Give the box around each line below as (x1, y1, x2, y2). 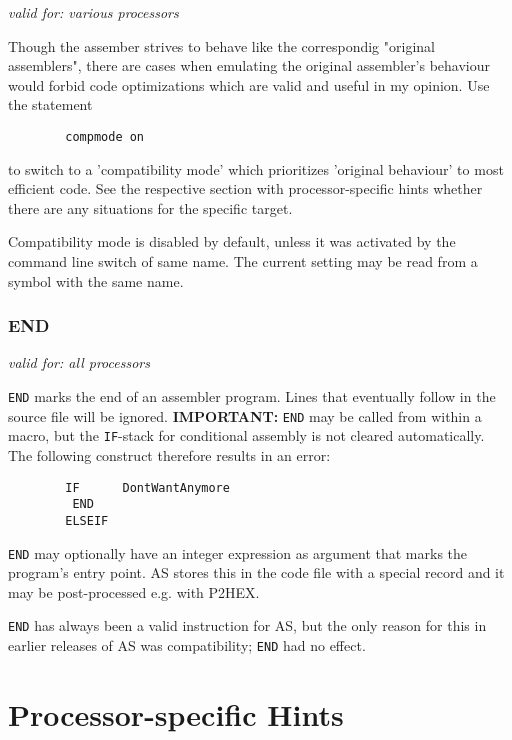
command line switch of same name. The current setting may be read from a (8, 251, 478, 271)
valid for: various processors (8, 2, 179, 22)
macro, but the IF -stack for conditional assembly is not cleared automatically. (8, 425, 485, 446)
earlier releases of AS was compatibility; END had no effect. (8, 635, 366, 656)
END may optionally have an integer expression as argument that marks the (8, 542, 468, 563)
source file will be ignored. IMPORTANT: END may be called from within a (8, 405, 482, 426)
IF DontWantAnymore (65, 480, 230, 495)
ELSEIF (65, 513, 109, 528)
